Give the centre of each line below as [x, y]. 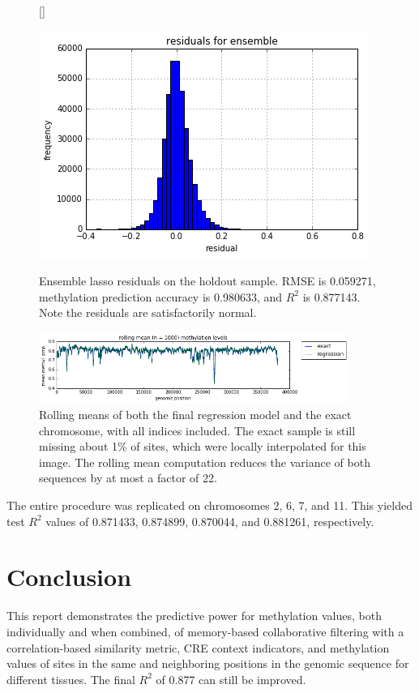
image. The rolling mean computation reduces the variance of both [205, 462]
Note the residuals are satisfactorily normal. [148, 312]
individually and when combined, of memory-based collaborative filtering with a [205, 631]
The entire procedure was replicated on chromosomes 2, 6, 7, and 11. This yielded [209, 505]
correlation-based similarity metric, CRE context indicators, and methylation [198, 647]
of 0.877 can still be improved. [231, 679]
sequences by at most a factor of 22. [128, 478]
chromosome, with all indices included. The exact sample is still [197, 430]
